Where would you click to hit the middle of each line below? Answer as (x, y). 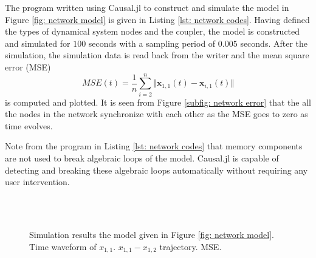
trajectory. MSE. (191, 246)
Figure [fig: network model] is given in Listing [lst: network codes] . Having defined (157, 19)
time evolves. (29, 125)
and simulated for (38, 43)
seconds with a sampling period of (152, 43)
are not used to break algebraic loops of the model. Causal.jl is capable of (142, 158)
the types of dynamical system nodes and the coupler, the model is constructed (153, 31)
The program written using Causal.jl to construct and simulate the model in (147, 7)
